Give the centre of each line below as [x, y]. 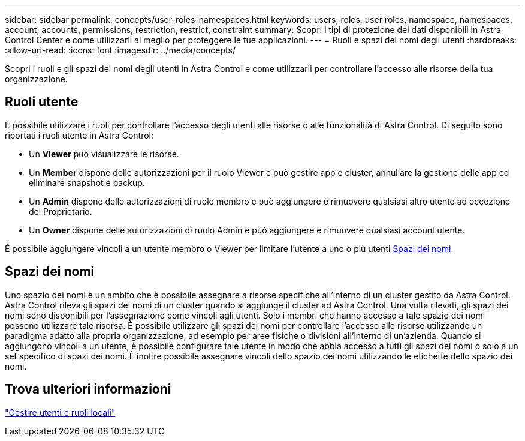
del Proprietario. [61, 211]
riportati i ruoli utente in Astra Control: [79, 135]
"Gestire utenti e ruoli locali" [60, 412]
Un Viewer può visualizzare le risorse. [104, 154]
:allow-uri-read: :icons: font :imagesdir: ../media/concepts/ [120, 50]
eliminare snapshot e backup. [87, 182]
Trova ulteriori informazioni [88, 389]
